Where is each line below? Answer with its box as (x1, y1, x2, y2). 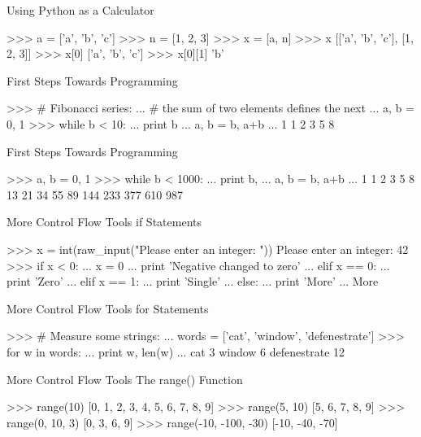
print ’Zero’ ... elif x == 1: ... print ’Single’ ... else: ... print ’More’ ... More (7, 273, 379, 290)
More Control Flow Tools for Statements (7, 299, 209, 317)
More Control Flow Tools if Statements (7, 213, 202, 230)
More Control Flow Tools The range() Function (7, 370, 243, 387)
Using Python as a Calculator (7, 2, 154, 18)
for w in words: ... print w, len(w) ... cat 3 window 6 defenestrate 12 (7, 343, 345, 360)
